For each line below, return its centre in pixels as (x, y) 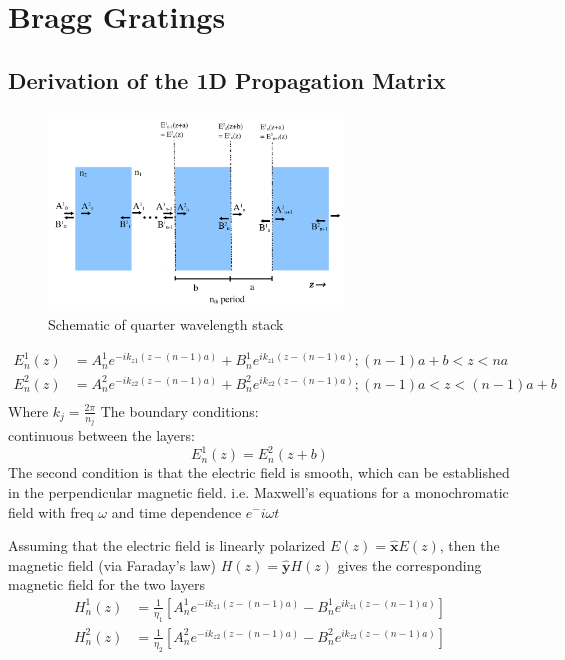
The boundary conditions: (179, 410)
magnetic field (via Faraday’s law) (112, 564)
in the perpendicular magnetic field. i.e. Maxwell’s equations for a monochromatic (258, 491)
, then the (469, 545)
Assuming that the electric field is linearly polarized (167, 545)
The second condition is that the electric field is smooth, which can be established (259, 472)
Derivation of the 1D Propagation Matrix (227, 79)
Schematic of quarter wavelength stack (166, 324)
